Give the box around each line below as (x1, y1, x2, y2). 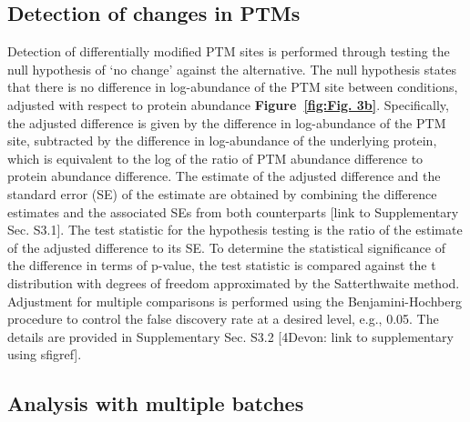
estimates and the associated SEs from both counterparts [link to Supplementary (7, 202, 459, 221)
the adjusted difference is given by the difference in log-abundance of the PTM (7, 113, 446, 132)
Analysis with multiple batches (7, 389, 304, 417)
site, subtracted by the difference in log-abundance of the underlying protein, (7, 131, 437, 150)
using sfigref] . (7, 345, 82, 364)
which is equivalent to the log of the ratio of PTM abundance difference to (7, 148, 424, 167)
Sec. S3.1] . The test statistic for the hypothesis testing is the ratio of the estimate (7, 220, 463, 239)
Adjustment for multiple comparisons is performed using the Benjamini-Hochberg (7, 291, 462, 310)
